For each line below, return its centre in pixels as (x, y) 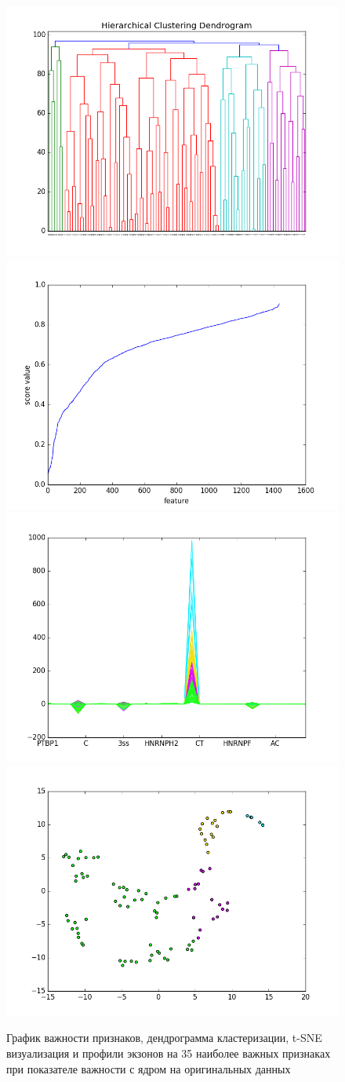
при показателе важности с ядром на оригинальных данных (149, 1068)
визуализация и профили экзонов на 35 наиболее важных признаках (169, 1053)
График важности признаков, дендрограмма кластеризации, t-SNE (164, 1038)
